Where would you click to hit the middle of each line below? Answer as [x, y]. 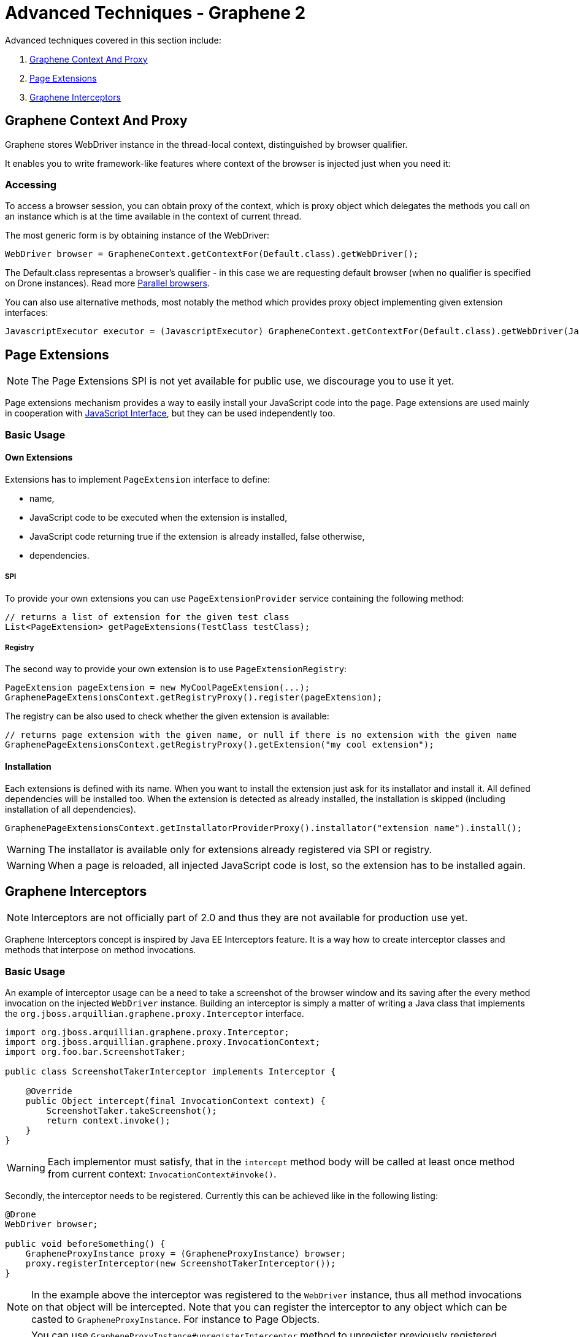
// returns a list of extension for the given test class [147, 617]
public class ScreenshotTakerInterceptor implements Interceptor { [171, 1072]
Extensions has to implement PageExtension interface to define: [137, 479]
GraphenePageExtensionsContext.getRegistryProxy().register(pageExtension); [194, 698]
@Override [49, 1091]
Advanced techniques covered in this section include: [113, 40]
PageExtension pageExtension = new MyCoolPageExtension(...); [158, 688]
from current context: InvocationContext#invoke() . [162, 1174]
